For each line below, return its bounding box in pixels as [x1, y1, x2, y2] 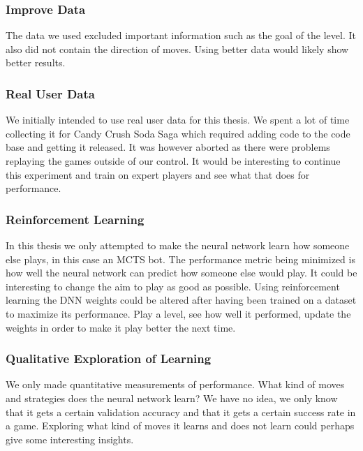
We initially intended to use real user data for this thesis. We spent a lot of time [6, 112, 350, 127]
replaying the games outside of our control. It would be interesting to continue [6, 154, 341, 168]
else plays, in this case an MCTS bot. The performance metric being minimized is [6, 251, 355, 266]
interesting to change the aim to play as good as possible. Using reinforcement [6, 279, 340, 293]
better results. [6, 55, 66, 70]
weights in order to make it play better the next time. [6, 320, 236, 334]
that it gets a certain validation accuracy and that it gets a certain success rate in [6, 404, 356, 419]
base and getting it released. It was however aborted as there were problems [6, 140, 330, 154]
